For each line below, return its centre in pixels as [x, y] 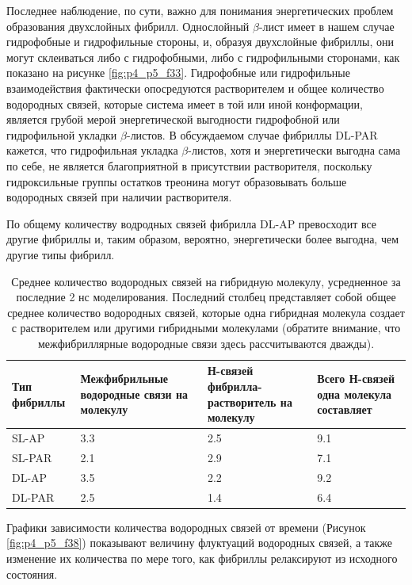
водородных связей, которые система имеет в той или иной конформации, [185, 103]
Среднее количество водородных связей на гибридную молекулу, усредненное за [206, 281]
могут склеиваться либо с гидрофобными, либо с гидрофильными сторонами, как [203, 57]
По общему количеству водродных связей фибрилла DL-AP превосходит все [192, 223]
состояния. [32, 574]
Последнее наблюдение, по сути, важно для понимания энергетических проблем [200, 10]
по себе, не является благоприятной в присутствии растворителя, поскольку [189, 165]
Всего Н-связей [356, 379]
